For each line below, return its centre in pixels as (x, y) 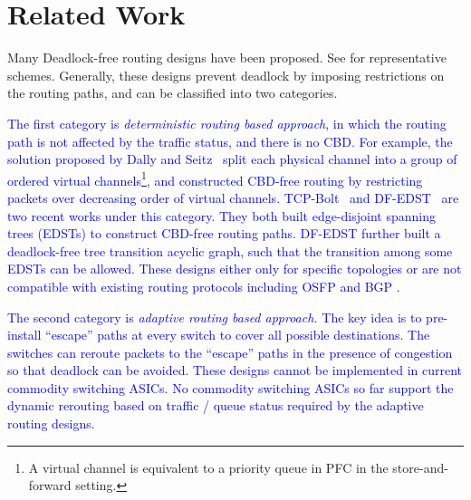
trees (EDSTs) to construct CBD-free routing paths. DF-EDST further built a (224, 233)
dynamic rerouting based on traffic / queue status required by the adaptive (216, 405)
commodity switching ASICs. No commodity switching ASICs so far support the (231, 387)
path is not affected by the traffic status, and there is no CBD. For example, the (230, 141)
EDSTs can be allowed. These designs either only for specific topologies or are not (235, 269)
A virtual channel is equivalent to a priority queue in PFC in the (208, 467)
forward (50, 485)
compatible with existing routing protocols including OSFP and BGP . (204, 286)
